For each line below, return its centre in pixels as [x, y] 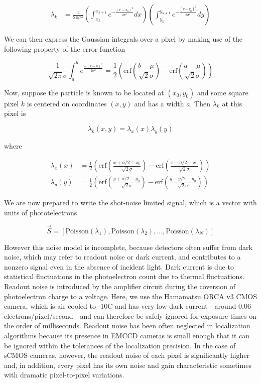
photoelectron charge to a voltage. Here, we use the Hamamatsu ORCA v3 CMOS [131, 296]
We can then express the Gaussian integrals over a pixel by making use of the [123, 39]
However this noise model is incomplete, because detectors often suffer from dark [128, 247]
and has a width [159, 103]
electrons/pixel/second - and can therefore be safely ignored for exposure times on [130, 315]
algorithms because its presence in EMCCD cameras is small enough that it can [127, 335]
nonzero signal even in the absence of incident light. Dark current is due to [119, 266]
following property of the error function [64, 48]
